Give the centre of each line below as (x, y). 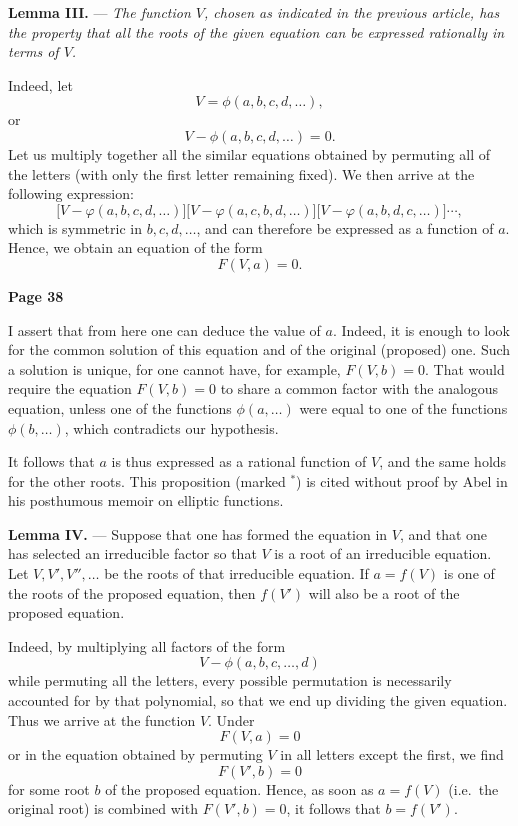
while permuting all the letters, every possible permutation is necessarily (230, 680)
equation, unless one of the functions (120, 407)
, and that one (443, 533)
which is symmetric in (75, 227)
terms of (33, 51)
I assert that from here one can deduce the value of (164, 329)
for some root (49, 788)
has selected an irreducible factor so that (132, 553)
